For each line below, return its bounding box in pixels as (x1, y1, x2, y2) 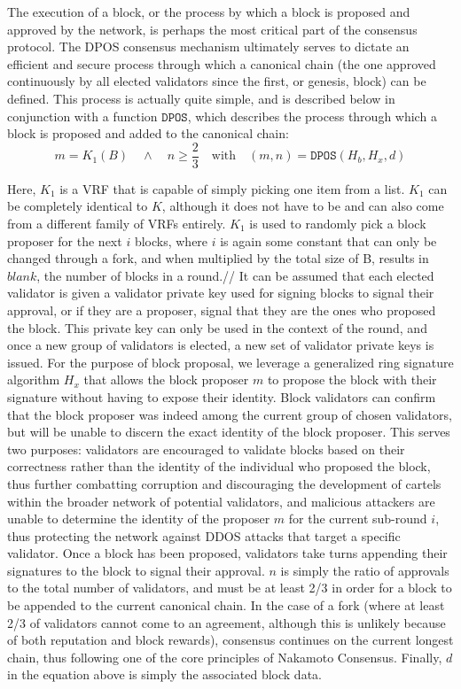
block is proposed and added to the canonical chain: (7, 124, 289, 143)
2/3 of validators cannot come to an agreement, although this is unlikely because (7, 613, 446, 631)
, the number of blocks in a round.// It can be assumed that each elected (36, 266, 434, 284)
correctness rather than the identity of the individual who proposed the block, (7, 457, 431, 476)
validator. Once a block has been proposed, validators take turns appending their (7, 544, 448, 562)
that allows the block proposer (83, 370, 249, 389)
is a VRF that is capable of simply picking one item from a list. (59, 179, 405, 197)
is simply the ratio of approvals (280, 561, 449, 579)
